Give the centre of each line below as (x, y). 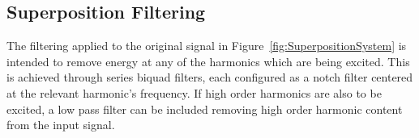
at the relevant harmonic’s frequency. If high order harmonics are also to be (194, 92)
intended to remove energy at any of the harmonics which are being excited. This (208, 61)
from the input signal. (61, 125)
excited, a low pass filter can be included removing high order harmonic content (205, 109)
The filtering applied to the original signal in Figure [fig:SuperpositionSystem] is (207, 46)
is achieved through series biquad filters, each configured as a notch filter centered (210, 77)
